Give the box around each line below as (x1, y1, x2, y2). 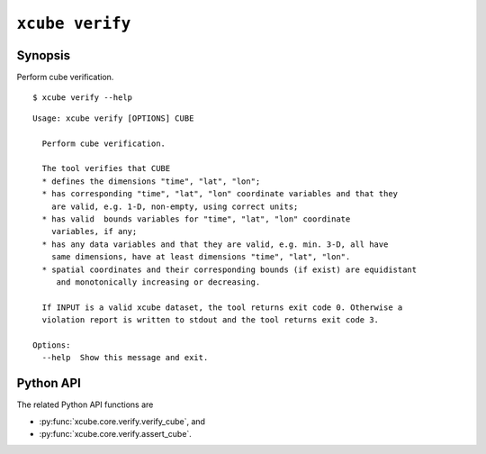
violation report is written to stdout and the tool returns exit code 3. (41, 315, 380, 325)
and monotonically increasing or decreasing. (56, 277, 261, 287)
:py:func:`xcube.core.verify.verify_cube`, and (39, 415, 206, 427)
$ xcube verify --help (32, 93, 133, 103)
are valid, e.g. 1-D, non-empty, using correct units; (50, 201, 299, 212)
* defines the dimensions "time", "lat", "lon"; (41, 176, 261, 186)
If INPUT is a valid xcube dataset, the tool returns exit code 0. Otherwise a (41, 302, 403, 313)
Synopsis (16, 48, 71, 63)
